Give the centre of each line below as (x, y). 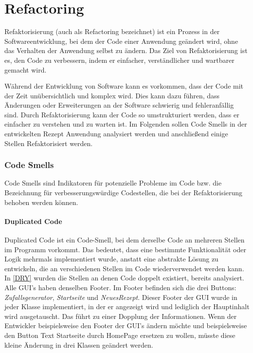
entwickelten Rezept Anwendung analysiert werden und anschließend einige (116, 134)
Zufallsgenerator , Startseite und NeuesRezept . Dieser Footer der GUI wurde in (121, 297)
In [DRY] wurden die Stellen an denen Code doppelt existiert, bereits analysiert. (124, 278)
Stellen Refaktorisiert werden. (49, 143)
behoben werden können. (41, 202)
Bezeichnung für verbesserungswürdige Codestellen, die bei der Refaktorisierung (124, 193)
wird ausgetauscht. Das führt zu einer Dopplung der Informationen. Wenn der (121, 316)
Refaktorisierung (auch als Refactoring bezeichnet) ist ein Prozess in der (112, 31)
